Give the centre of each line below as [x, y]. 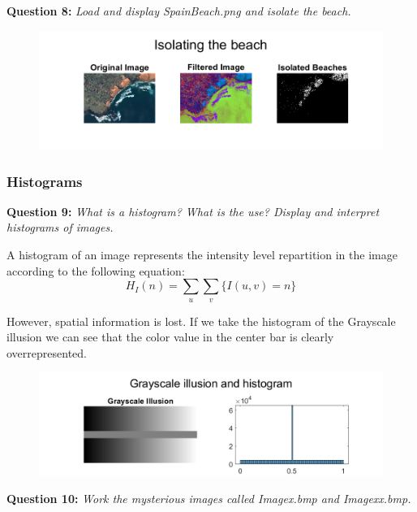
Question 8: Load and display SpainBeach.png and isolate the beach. [179, 11]
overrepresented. [47, 352]
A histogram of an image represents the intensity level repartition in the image [202, 254]
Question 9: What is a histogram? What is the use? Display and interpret [193, 211]
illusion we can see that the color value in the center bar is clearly [170, 337]
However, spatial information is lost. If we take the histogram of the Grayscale [201, 321]
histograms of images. [60, 227]
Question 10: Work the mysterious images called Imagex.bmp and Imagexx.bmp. [209, 498]
